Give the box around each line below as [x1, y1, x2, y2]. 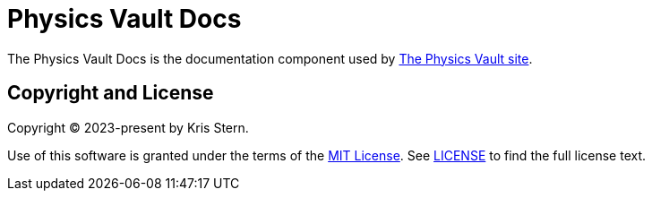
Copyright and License [7, 82, 214, 105]
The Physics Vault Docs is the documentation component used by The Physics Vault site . [7, 50, 533, 66]
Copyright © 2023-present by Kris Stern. [7, 119, 249, 135]
